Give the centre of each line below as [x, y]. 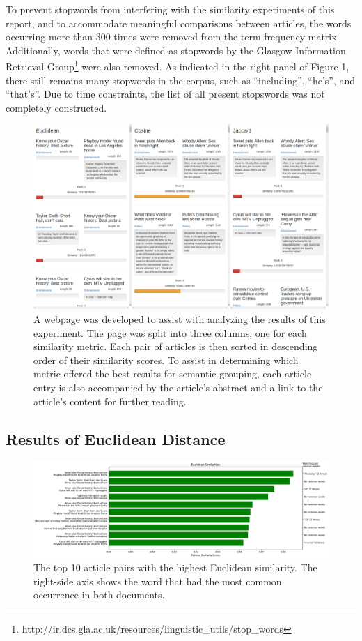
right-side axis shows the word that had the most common [158, 581]
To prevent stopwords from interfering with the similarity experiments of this [170, 9]
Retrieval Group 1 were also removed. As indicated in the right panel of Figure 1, [178, 66]
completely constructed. [56, 107]
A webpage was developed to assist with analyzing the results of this [180, 319]
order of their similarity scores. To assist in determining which [166, 360]
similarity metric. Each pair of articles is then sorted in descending [176, 346]
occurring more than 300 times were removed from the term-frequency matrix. [173, 37]
